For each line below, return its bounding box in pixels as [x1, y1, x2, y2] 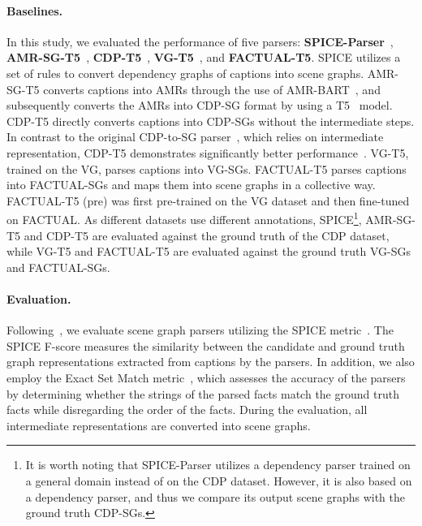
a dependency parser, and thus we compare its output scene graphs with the [25, 488, 405, 505]
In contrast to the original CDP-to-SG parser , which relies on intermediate [6, 128, 384, 145]
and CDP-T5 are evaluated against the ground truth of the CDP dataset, [24, 226, 390, 244]
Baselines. [6, 2, 63, 19]
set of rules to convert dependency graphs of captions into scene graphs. [6, 64, 364, 81]
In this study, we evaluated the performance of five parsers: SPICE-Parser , [6, 32, 394, 50]
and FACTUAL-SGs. [6, 258, 110, 275]
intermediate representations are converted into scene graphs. [6, 416, 311, 433]
